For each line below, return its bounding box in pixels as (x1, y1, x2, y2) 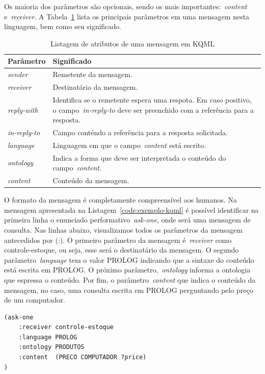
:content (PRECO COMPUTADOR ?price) (18, 354, 147, 361)
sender (8, 69, 28, 80)
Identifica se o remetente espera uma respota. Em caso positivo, (52, 94, 252, 105)
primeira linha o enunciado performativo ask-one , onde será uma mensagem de (4, 214, 251, 225)
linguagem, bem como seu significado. (4, 21, 121, 32)
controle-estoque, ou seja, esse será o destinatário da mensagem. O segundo (4, 244, 239, 255)
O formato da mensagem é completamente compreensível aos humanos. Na (4, 194, 237, 205)
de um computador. (4, 294, 65, 305)
